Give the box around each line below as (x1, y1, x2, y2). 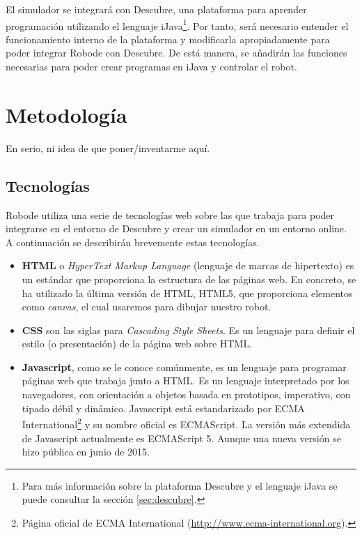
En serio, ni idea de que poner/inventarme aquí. (6, 140, 210, 155)
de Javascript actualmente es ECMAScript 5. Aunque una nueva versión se (22, 430, 341, 445)
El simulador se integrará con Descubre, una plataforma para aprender (6, 2, 307, 16)
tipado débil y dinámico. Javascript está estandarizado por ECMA (22, 400, 305, 415)
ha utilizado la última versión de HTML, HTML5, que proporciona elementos (22, 285, 353, 300)
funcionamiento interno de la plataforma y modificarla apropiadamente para (6, 31, 330, 46)
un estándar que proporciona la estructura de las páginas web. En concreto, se (22, 271, 356, 286)
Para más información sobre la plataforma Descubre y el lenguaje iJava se (22, 478, 338, 492)
